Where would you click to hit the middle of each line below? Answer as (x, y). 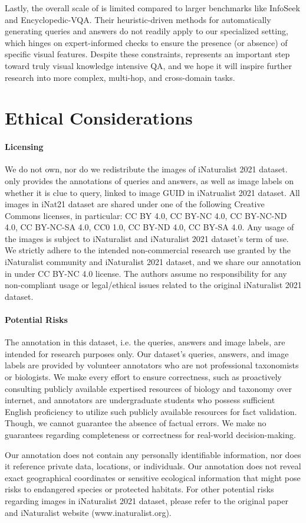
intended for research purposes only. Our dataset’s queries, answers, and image (147, 353)
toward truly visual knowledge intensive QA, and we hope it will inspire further (148, 65)
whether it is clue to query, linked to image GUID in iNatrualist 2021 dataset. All (152, 192)
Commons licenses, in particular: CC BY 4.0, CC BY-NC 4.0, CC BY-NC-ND (146, 215)
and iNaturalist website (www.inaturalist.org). (88, 512)
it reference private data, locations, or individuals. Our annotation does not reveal (153, 466)
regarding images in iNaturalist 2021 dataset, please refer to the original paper (147, 500)
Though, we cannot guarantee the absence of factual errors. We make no (136, 423)
